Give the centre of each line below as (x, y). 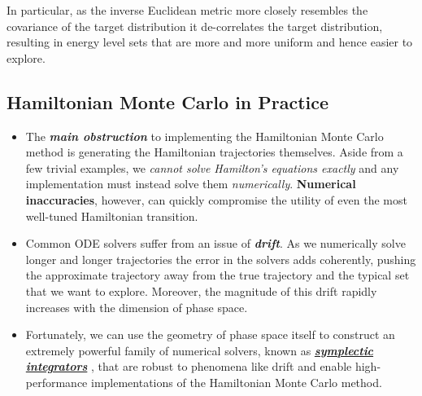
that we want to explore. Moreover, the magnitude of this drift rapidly (201, 290)
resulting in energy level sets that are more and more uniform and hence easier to (210, 42)
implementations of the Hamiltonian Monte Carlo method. (236, 382)
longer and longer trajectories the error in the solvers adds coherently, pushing (221, 259)
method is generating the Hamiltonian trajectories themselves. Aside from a (214, 152)
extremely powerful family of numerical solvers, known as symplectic (200, 350)
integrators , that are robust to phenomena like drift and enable (189, 366)
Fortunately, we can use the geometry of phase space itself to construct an (210, 334)
